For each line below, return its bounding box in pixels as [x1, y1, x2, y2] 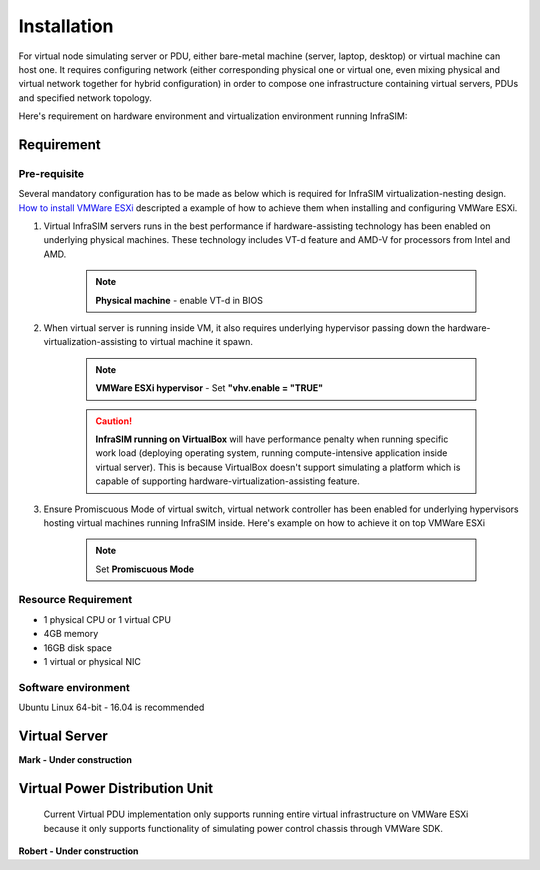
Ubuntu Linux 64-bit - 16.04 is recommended [18, 701, 205, 714]
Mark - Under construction [18, 754, 132, 766]
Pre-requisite [18, 166, 85, 180]
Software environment [18, 680, 130, 694]
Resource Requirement [18, 593, 133, 607]
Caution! [95, 415, 133, 427]
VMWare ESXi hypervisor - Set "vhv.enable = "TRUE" [95, 382, 324, 394]
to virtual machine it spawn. [139, 336, 254, 348]
